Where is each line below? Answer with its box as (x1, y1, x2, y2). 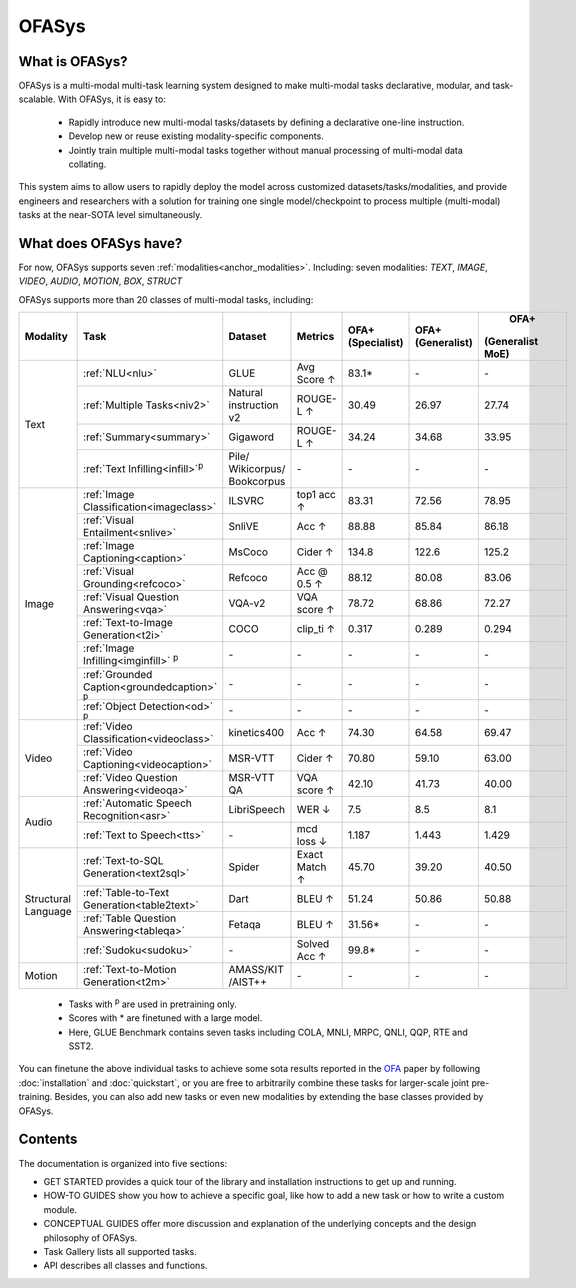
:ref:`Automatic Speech (83, 796, 192, 810)
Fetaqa (228, 917, 261, 931)
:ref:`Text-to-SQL (83, 853, 164, 867)
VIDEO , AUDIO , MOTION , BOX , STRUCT (18, 275, 183, 287)
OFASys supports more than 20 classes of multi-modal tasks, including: (18, 293, 314, 305)
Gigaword (228, 430, 275, 444)
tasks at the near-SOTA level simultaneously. (18, 209, 203, 221)
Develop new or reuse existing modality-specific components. (68, 130, 324, 142)
